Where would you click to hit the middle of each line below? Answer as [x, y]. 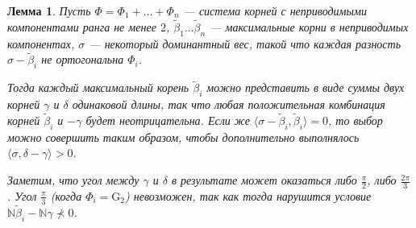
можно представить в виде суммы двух [306, 87]
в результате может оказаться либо [264, 180]
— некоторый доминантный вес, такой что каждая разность [245, 43]
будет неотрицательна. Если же [168, 120]
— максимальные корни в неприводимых [309, 26]
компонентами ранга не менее [82, 26]
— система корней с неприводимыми [275, 10]
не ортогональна [83, 59]
